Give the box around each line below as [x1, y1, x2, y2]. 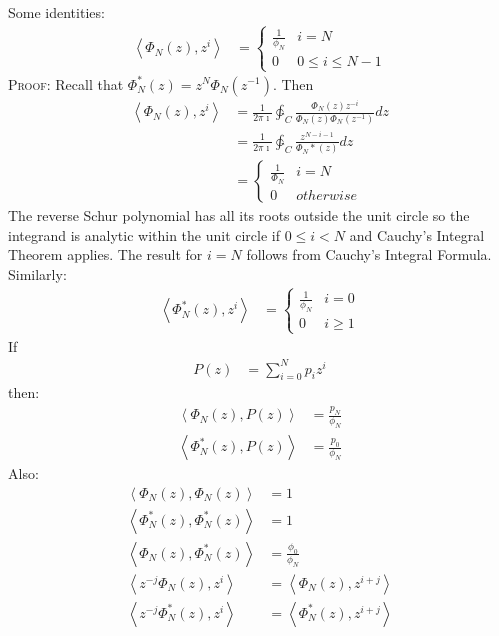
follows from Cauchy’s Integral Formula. [246, 244, 492, 265]
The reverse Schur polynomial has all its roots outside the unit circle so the [8, 205, 470, 226]
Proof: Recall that [8, 73, 124, 94]
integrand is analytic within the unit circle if [8, 224, 281, 245]
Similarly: [8, 264, 67, 285]
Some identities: [8, 2, 105, 22]
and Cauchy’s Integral [349, 224, 485, 245]
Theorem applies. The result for [8, 244, 203, 265]
